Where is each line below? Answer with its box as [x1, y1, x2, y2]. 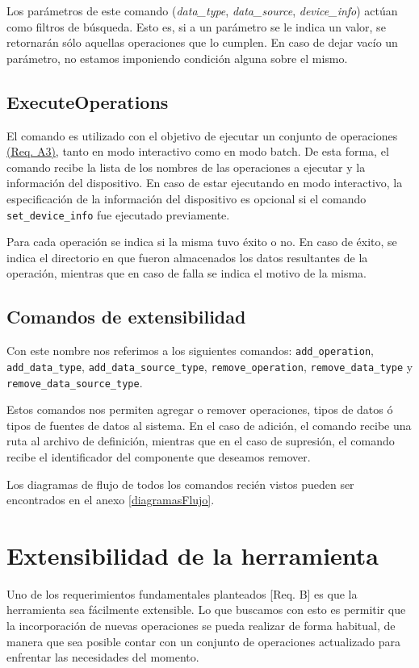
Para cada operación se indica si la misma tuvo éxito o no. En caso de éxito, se [6, 233, 397, 250]
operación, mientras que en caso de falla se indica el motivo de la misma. [6, 265, 367, 282]
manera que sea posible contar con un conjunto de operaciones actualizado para [6, 633, 401, 649]
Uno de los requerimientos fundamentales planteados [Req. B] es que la [6, 585, 358, 602]
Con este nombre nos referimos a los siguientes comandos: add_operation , [6, 342, 374, 359]
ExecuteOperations [6, 89, 169, 114]
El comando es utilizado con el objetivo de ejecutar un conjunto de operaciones [6, 127, 398, 144]
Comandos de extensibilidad [6, 304, 246, 329]
